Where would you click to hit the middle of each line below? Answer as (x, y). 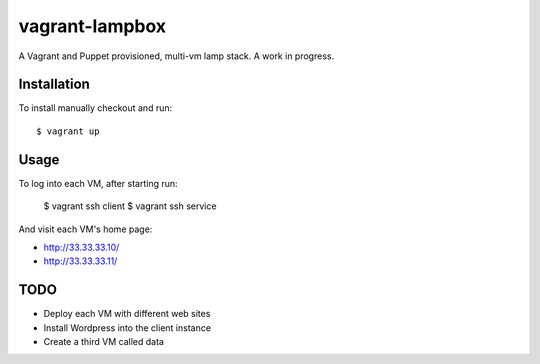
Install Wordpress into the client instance (127, 327)
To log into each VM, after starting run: (98, 183)
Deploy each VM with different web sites (127, 314)
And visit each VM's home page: (85, 229)
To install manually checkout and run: (95, 108)
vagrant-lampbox (92, 26)
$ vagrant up (68, 131)
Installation (54, 84)
